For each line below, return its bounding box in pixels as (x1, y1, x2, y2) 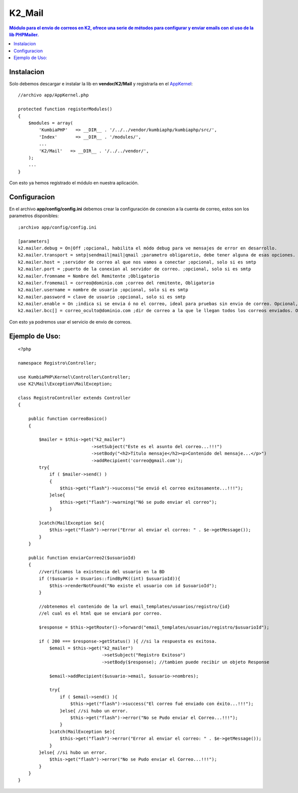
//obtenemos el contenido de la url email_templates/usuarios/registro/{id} (39, 604, 230, 609)
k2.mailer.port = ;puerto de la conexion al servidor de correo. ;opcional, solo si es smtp (18, 266, 251, 272)
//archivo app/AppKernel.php (18, 92, 89, 98)
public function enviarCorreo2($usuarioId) (28, 555, 136, 560)
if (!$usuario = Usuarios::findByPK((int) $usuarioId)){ (39, 576, 181, 581)
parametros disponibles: (9, 213, 59, 219)
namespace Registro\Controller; (18, 360, 97, 366)
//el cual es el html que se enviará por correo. (39, 611, 162, 616)
